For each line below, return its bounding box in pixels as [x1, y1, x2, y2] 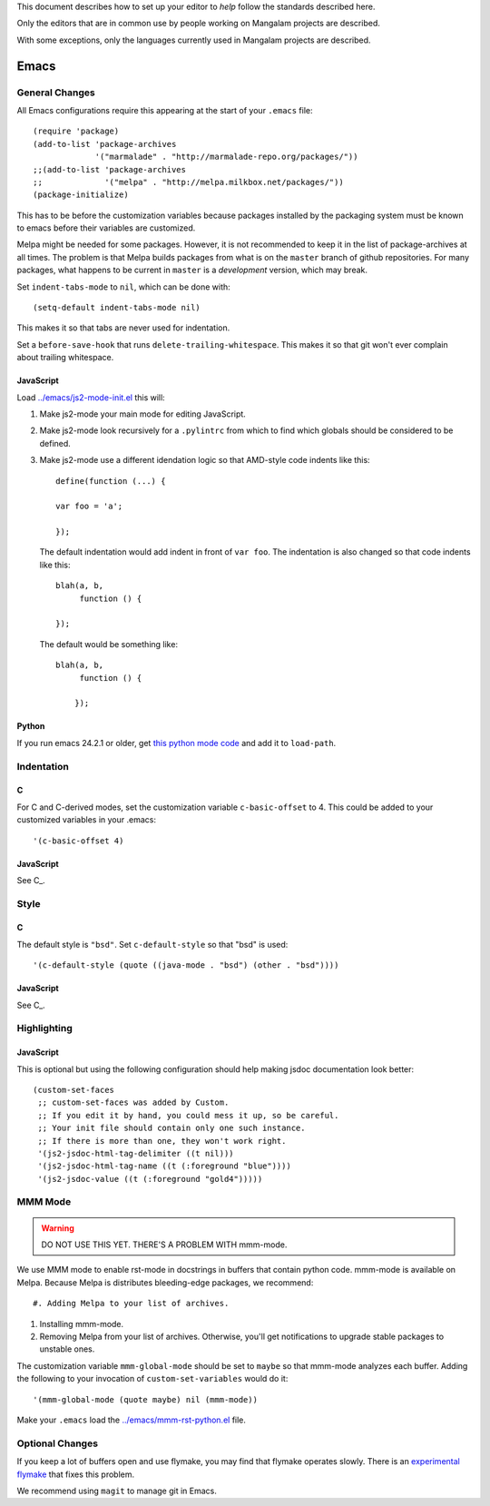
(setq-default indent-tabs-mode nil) [33, 302, 201, 313]
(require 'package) [33, 126, 120, 136]
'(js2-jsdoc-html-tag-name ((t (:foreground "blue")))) [37, 1161, 292, 1171]
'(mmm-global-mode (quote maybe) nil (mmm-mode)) [33, 1394, 259, 1404]
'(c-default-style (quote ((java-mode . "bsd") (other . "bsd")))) [33, 960, 339, 970]
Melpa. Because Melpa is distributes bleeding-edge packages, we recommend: [16, 1276, 314, 1288]
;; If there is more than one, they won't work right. [37, 1136, 287, 1146]
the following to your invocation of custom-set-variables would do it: [16, 1373, 289, 1384]
